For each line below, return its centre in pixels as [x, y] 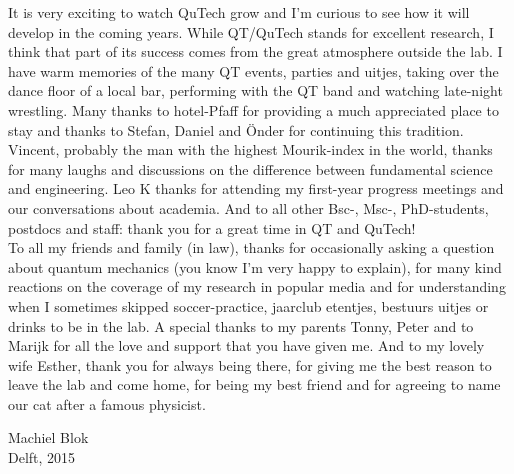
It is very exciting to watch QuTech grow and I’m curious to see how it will [239, 12]
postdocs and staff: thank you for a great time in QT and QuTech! [212, 227]
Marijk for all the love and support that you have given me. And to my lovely [246, 345]
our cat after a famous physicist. [107, 403]
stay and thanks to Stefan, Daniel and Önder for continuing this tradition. [236, 129]
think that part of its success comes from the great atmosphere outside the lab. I [255, 51]
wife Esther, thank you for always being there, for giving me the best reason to [250, 364]
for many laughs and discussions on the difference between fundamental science [250, 168]
